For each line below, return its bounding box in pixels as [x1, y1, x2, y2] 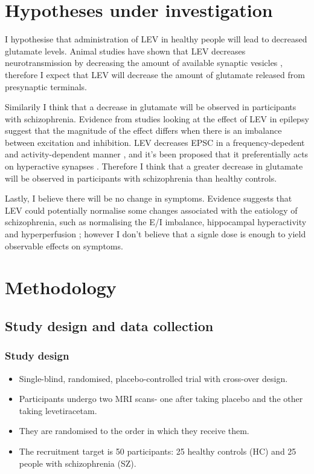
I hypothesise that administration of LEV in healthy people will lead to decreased [5, 33, 307, 45]
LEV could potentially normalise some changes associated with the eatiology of [5, 203, 298, 216]
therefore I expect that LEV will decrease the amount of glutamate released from [5, 68, 305, 81]
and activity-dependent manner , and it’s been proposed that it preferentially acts [5, 148, 309, 160]
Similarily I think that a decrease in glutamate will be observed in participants [5, 100, 296, 113]
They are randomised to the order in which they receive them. [19, 424, 249, 437]
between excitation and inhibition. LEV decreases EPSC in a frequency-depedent [5, 136, 305, 148]
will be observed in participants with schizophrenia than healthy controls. [5, 171, 277, 184]
